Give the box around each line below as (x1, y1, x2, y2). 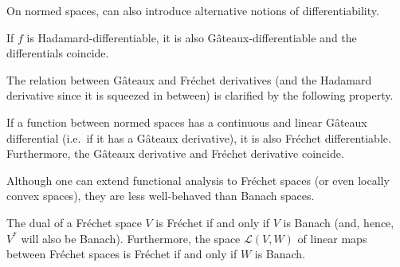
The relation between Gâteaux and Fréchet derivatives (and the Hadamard (6, 71, 372, 88)
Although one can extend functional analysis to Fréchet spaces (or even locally (6, 171, 390, 188)
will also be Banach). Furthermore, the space (21, 230, 241, 246)
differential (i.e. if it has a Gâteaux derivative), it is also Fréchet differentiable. (6, 129, 391, 146)
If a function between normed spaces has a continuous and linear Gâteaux (6, 113, 367, 130)
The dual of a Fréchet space (6, 214, 142, 230)
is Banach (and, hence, (283, 214, 394, 230)
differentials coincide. (6, 45, 109, 61)
